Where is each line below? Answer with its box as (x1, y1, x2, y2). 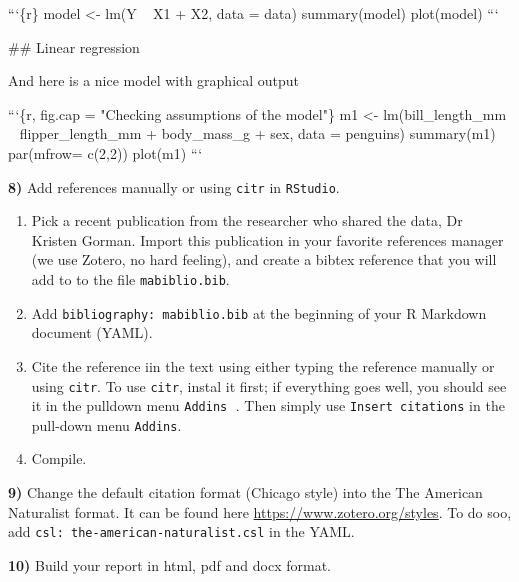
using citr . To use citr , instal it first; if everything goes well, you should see (31, 375, 507, 396)
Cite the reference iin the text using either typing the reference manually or (31, 355, 495, 376)
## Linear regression (8, 36, 140, 57)
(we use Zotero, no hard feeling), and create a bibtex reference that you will (31, 249, 497, 270)
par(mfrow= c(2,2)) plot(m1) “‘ (8, 142, 203, 163)
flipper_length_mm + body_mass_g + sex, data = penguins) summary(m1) (19, 123, 496, 144)
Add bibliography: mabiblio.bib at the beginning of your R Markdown (31, 302, 487, 323)
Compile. (31, 448, 87, 469)
